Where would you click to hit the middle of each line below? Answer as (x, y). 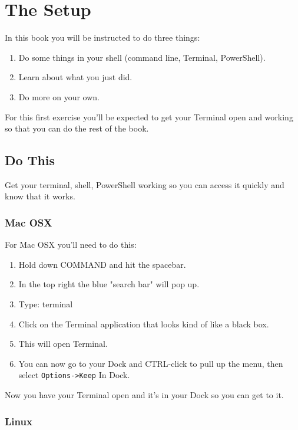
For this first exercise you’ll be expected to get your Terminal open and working (149, 116)
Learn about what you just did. (75, 77)
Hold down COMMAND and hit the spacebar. (102, 264)
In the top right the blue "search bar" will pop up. (109, 284)
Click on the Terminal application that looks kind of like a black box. (144, 324)
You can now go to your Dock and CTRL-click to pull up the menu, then (151, 363)
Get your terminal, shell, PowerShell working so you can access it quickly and (145, 184)
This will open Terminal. (63, 344)
